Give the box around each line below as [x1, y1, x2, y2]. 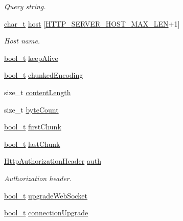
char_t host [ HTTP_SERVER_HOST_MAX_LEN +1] [4, 18, 180, 29]
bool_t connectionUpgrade [4, 207, 88, 218]
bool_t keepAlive [4, 52, 58, 63]
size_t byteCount [4, 104, 59, 115]
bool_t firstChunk [4, 121, 61, 132]
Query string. [4, 1, 46, 11]
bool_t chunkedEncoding [4, 70, 83, 80]
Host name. [4, 35, 40, 46]
